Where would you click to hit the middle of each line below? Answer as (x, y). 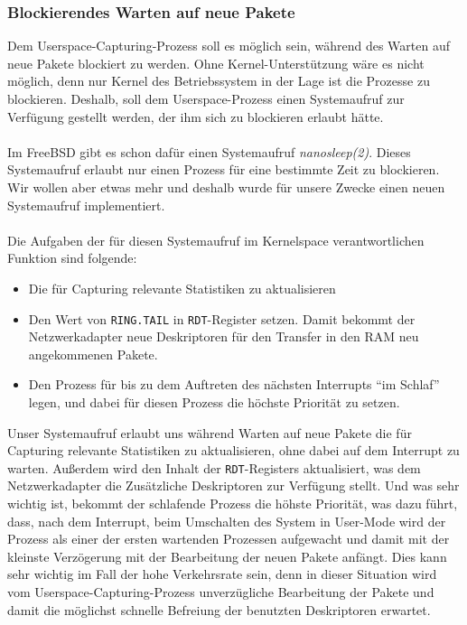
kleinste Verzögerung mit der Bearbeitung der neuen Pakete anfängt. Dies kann (227, 556)
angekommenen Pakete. (93, 354)
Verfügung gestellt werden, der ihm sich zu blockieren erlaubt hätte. (196, 116)
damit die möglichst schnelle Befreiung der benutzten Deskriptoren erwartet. (219, 609)
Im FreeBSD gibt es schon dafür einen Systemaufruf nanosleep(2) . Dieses (209, 151)
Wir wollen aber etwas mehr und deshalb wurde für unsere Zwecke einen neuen (226, 187)
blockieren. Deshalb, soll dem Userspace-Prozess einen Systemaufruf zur (206, 98)
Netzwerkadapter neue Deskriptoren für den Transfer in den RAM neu (224, 336)
